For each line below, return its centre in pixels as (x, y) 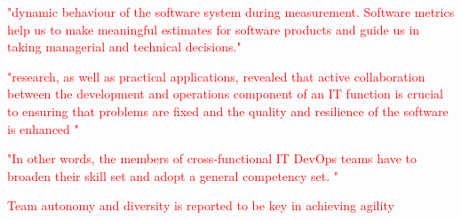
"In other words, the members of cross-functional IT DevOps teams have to (212, 158)
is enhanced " (43, 128)
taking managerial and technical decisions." (124, 47)
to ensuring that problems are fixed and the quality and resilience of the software (228, 110)
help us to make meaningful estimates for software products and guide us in (214, 29)
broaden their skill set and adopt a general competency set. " (173, 175)
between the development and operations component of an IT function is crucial (226, 94)
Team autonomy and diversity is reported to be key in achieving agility (201, 205)
